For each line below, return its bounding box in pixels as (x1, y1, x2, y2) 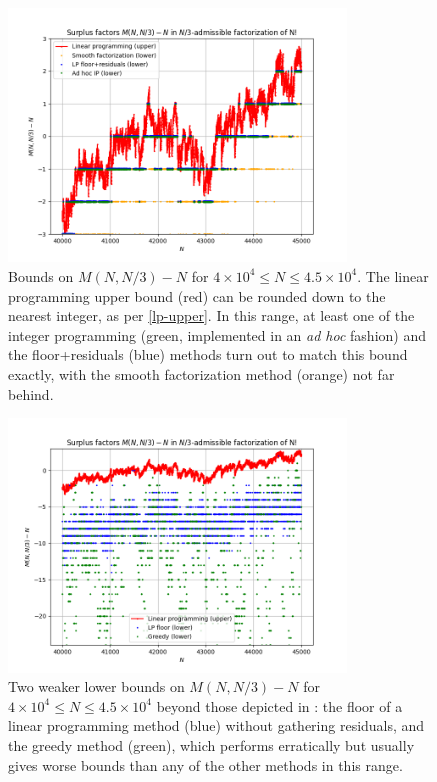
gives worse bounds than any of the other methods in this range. (8, 754, 403, 775)
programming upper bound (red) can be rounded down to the (8, 285, 386, 306)
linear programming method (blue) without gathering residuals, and (8, 715, 425, 736)
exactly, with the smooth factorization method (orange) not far (8, 363, 395, 384)
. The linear (357, 265, 429, 286)
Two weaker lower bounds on (8, 676, 185, 697)
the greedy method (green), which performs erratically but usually (8, 734, 415, 755)
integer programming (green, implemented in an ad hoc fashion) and (8, 324, 427, 345)
